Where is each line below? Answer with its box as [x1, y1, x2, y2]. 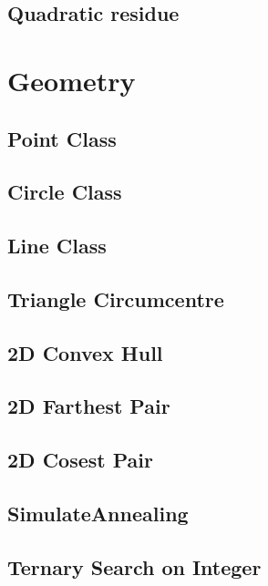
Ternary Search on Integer [7, 552, 262, 581]
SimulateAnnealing [7, 499, 189, 528]
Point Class [7, 124, 117, 152]
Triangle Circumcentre [7, 284, 224, 313]
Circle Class [7, 178, 122, 206]
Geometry [7, 61, 136, 98]
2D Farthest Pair [7, 392, 170, 420]
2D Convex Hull [7, 338, 163, 366]
